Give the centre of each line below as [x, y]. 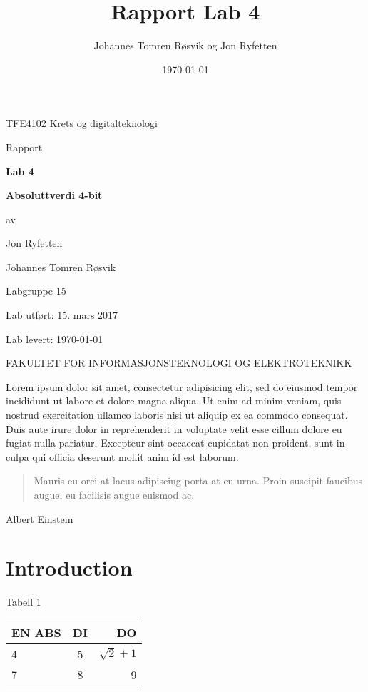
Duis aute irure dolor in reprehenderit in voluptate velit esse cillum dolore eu [174, 428]
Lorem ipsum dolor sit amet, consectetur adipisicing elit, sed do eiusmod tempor [182, 386]
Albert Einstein [40, 518]
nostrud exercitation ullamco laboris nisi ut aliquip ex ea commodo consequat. [177, 415]
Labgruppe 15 [36, 291]
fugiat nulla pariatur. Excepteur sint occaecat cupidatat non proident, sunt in [175, 443]
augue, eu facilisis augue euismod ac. [114, 494]
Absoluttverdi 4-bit [54, 195]
